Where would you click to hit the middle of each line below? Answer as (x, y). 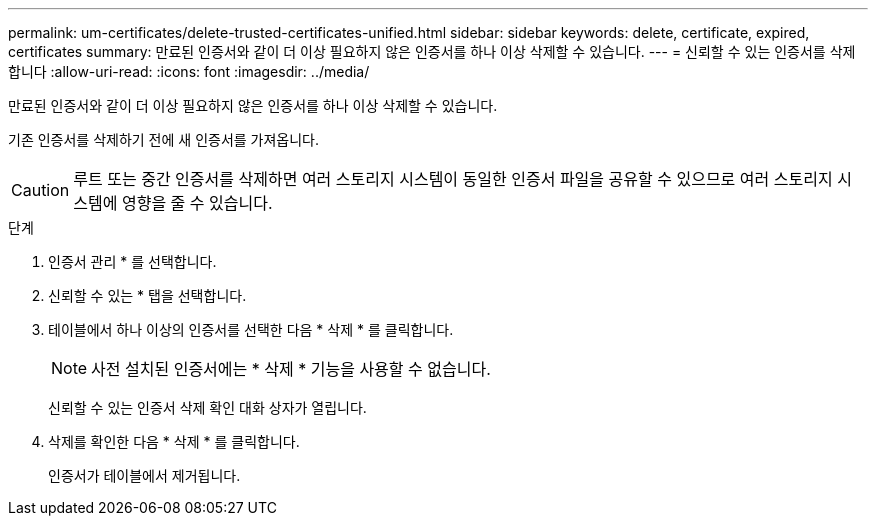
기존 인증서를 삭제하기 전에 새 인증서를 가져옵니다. (164, 139)
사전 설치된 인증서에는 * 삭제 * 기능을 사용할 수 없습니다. (291, 369)
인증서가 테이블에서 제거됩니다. (144, 475)
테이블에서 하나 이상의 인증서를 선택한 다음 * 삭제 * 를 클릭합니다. (251, 329)
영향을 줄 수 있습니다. (197, 203)
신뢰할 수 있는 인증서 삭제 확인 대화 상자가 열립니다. (207, 407)
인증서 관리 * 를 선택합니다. (132, 261)
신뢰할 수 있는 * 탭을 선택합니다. (147, 295)
